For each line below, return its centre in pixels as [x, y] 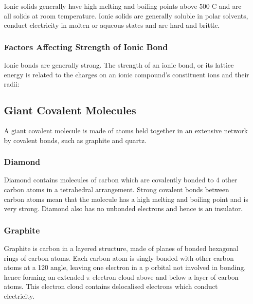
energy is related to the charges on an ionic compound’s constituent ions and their [126, 74]
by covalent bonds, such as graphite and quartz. [75, 140]
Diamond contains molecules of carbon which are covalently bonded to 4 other [121, 180]
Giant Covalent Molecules [70, 110]
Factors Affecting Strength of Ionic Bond [86, 46]
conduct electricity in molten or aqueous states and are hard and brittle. [112, 25]
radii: [12, 84]
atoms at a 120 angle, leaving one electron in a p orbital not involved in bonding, [125, 267]
